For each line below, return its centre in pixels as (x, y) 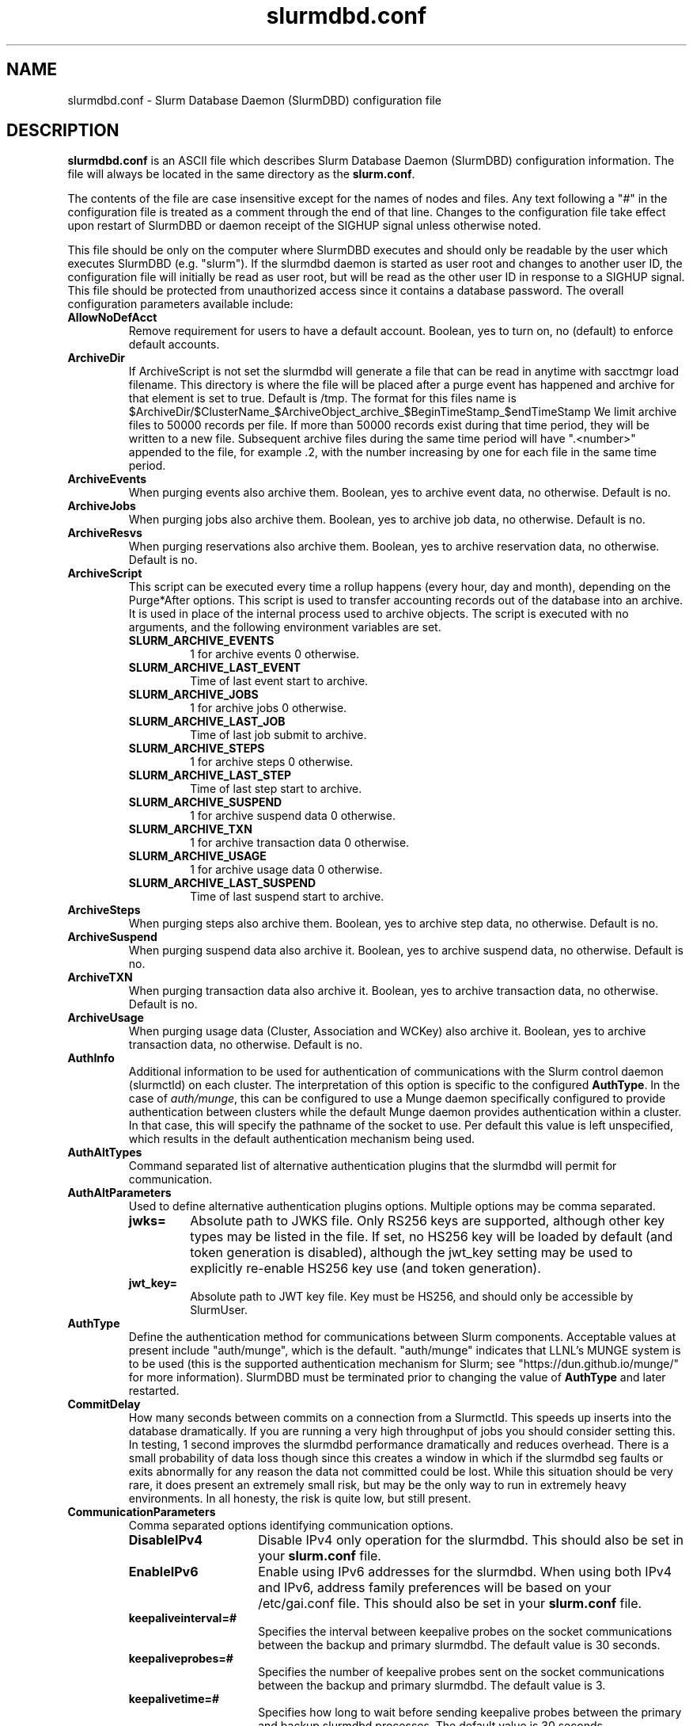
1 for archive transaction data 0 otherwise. (300, 843)
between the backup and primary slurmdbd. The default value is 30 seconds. (459, 1645)
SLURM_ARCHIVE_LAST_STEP (210, 775)
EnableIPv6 (163, 1572)
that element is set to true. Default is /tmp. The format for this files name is (322, 398)
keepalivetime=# (174, 1699)
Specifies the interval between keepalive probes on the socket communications (465, 1632)
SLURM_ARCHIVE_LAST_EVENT (215, 668)
